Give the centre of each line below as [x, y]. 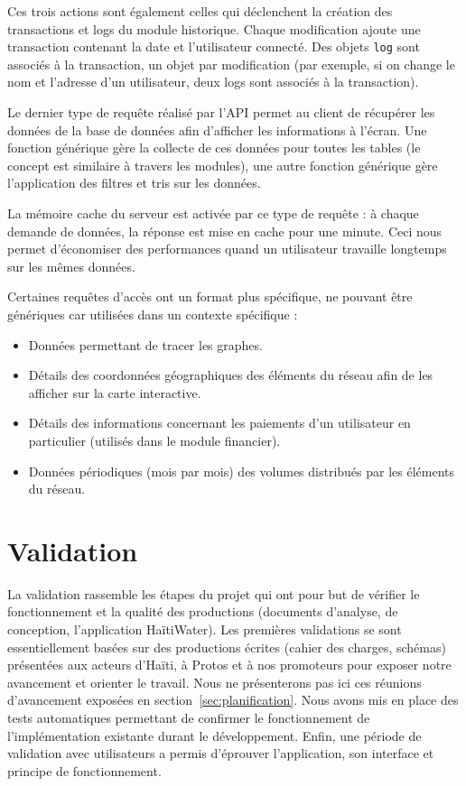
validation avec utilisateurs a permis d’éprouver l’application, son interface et [221, 753]
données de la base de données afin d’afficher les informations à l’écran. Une [217, 129]
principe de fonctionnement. [84, 770]
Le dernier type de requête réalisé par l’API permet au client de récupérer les [221, 112]
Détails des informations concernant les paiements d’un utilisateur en [219, 423]
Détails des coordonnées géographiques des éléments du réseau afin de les [231, 375]
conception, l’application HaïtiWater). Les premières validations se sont [205, 629]
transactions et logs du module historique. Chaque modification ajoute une [214, 28]
